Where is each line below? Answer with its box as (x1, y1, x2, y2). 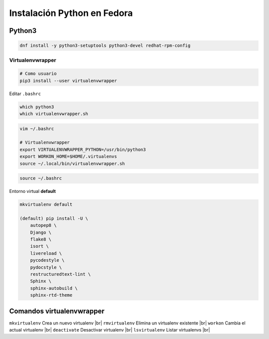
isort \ (30, 243, 49, 249)
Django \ (30, 229, 52, 235)
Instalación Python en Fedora (9, 7, 133, 18)
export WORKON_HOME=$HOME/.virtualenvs (19, 154, 117, 160)
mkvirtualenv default (19, 202, 73, 207)
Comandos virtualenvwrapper (9, 307, 105, 315)
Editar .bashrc (9, 90, 41, 97)
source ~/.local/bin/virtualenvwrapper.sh (19, 161, 125, 167)
